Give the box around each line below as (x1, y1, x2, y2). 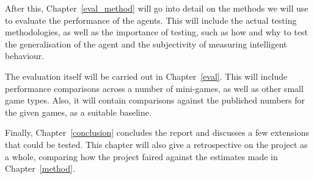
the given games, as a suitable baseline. (5, 105, 152, 118)
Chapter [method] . (5, 162, 75, 175)
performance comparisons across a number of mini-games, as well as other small (5, 82, 304, 94)
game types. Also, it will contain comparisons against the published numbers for (5, 94, 305, 107)
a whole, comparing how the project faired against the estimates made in (5, 150, 278, 163)
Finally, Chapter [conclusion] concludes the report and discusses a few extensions (5, 126, 309, 139)
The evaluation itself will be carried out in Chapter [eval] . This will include (5, 69, 288, 82)
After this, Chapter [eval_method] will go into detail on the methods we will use (5, 2, 309, 14)
